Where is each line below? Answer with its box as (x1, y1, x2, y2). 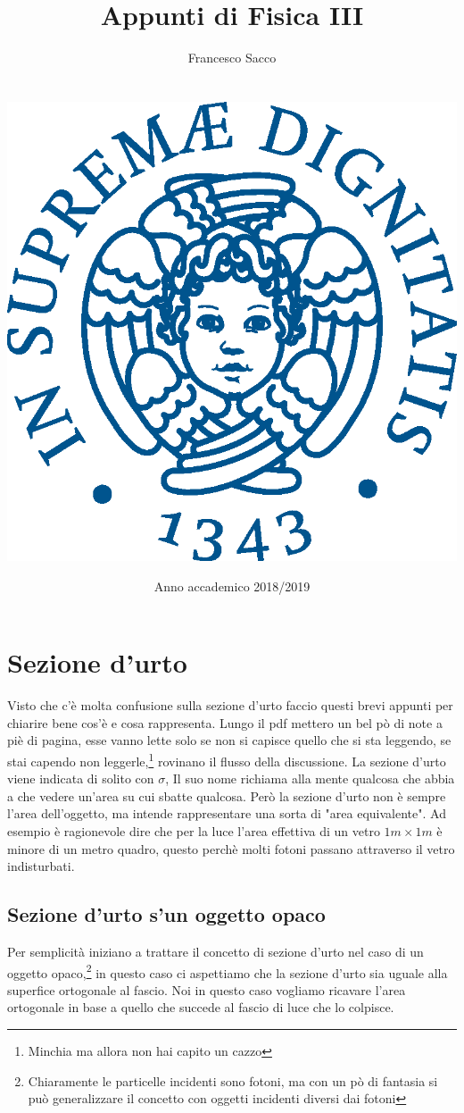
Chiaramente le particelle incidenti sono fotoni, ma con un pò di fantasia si (28, 1071, 438, 1090)
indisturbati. (7, 857, 75, 875)
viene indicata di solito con (7, 769, 154, 788)
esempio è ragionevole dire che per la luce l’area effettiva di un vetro (7, 821, 380, 840)
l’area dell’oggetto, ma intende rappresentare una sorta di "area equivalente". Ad (7, 804, 446, 823)
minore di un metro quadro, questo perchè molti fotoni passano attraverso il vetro (7, 839, 455, 858)
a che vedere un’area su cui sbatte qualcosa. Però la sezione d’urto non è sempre (7, 786, 446, 805)
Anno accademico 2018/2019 (153, 576, 311, 595)
